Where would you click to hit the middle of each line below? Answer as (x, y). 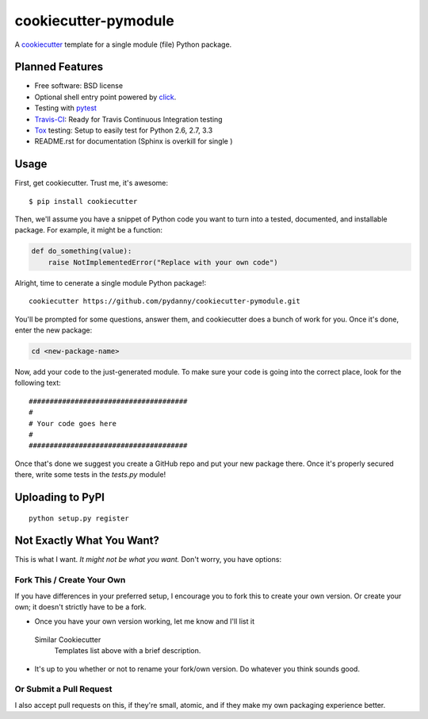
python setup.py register (79, 518)
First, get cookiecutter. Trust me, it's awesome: (92, 183)
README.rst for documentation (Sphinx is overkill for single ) (134, 141)
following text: (38, 383)
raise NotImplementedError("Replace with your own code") (163, 262)
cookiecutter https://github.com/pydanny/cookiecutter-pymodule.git (164, 301)
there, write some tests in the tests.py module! (90, 475)
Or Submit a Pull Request (63, 689)
